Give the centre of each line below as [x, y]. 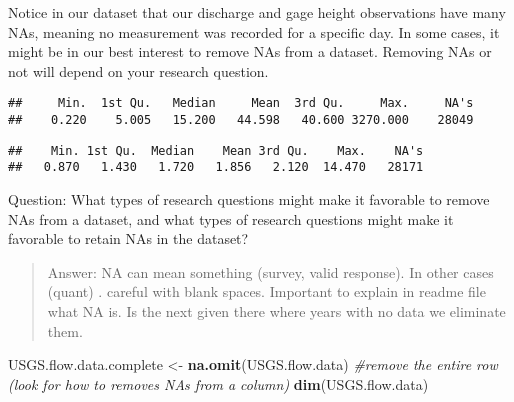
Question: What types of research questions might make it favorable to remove [249, 199]
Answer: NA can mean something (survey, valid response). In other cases [270, 271]
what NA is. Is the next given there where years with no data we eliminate [276, 310]
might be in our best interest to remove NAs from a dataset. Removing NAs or [250, 51]
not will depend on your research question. [138, 70]
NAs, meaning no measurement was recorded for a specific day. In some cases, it [254, 31]
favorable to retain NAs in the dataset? [128, 238]
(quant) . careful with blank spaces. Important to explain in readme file [266, 291]
